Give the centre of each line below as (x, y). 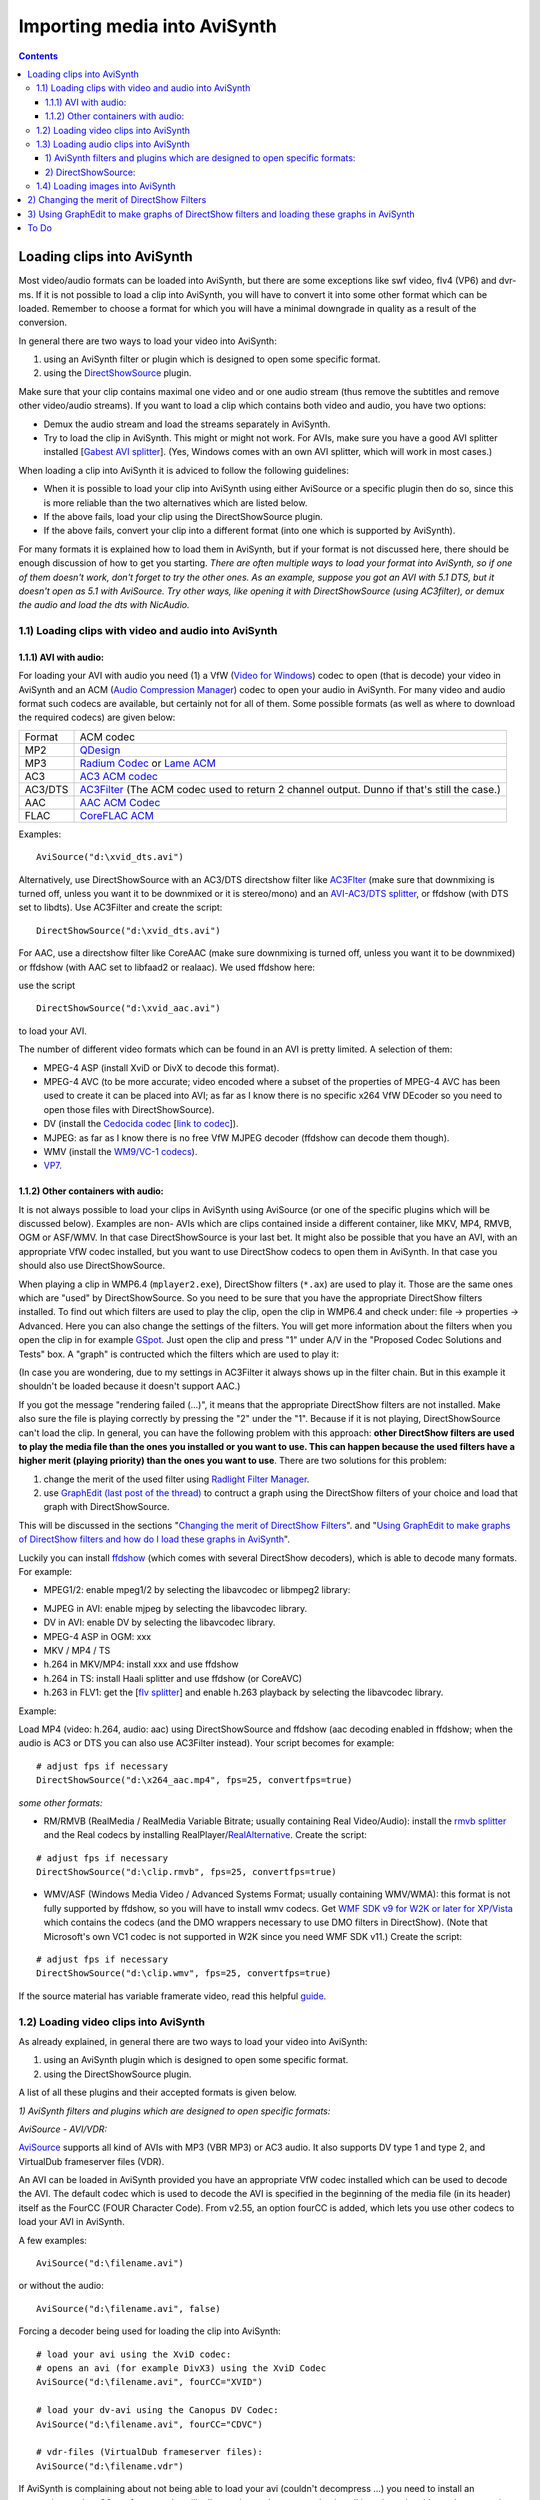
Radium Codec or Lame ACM (148, 763)
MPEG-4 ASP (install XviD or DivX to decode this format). (161, 1067)
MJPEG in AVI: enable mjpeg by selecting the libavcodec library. (175, 1608)
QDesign (100, 750)
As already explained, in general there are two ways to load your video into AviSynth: (193, 2041)
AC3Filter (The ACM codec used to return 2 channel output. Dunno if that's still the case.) (290, 789)
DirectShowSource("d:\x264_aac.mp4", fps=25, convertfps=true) (194, 1780)
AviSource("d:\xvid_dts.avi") (110, 857)
